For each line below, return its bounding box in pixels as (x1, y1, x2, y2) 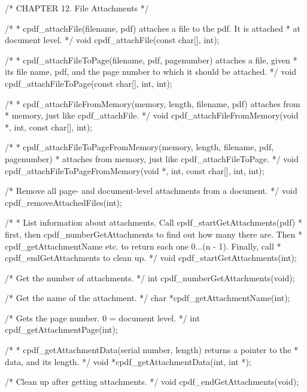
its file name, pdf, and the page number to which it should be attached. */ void (5, 65, 297, 78)
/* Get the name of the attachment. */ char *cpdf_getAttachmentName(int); (5, 291, 290, 304)
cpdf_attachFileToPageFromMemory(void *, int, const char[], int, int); (5, 164, 265, 177)
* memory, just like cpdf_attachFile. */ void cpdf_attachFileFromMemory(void (5, 109, 299, 121)
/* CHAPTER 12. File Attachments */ (5, 2, 149, 14)
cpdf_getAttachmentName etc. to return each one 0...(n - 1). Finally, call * (5, 239, 281, 252)
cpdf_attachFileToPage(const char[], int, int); (5, 77, 172, 89)
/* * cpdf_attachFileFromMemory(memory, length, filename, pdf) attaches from (5, 97, 300, 110)
